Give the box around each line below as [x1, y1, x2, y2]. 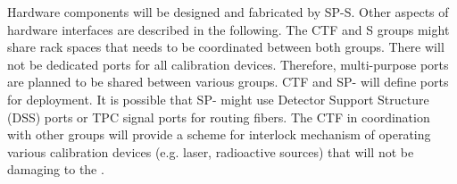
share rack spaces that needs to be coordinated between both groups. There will [7, 38, 445, 56]
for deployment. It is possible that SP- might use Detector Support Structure [7, 89, 429, 108]
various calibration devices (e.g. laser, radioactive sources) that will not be [7, 142, 414, 161]
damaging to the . [7, 160, 104, 179]
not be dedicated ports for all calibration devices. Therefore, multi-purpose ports [7, 54, 449, 73]
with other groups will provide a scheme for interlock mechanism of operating [7, 125, 431, 144]
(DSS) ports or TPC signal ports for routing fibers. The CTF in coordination [7, 107, 430, 126]
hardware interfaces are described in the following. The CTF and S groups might [7, 20, 450, 38]
